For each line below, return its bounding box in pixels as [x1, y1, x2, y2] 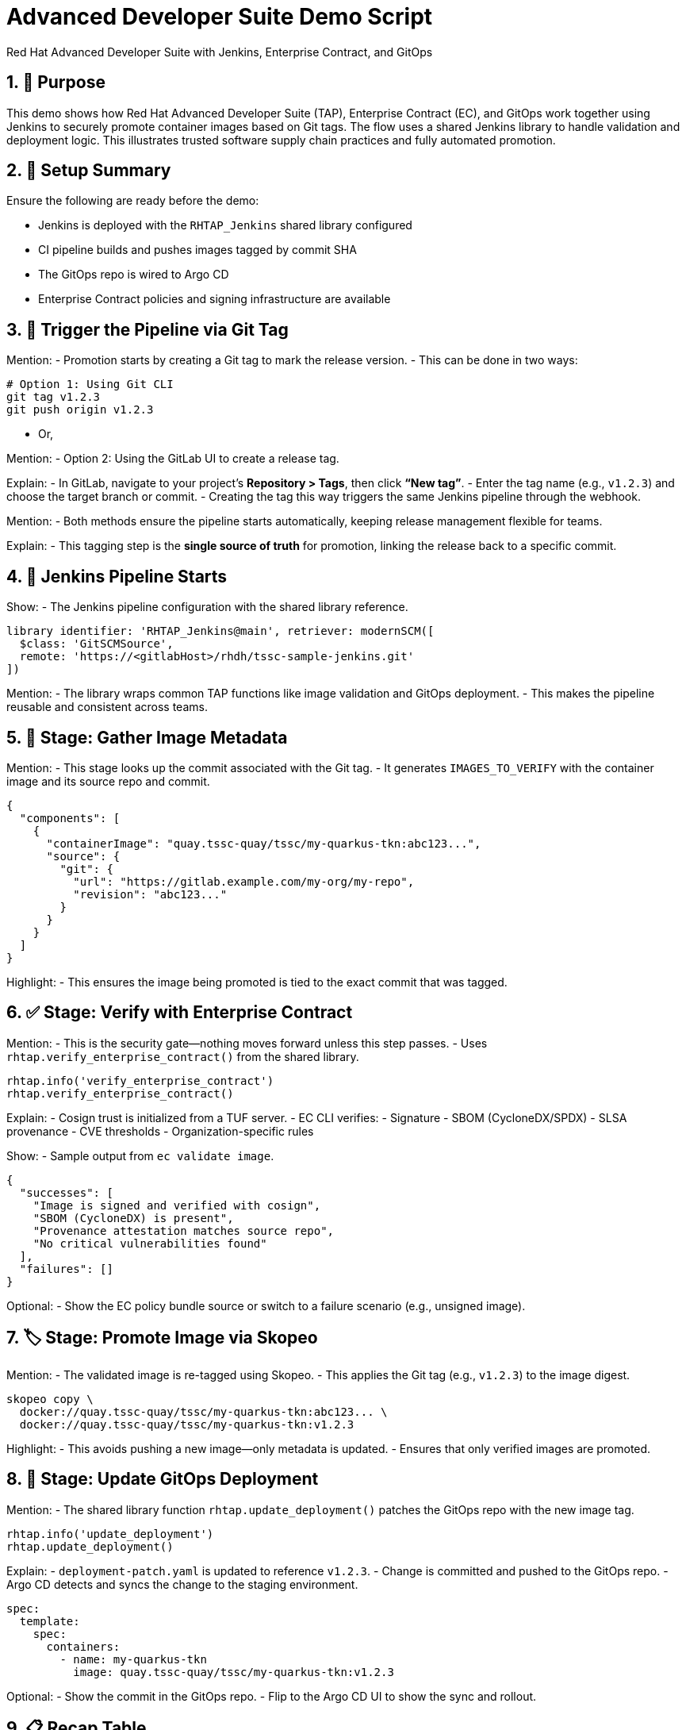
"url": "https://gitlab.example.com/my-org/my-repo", [73, 875, 415, 888]
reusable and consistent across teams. [6, 700, 208, 714]
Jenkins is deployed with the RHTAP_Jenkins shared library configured [38, 218, 412, 233]
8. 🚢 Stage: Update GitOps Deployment [6, 1469, 319, 1490]
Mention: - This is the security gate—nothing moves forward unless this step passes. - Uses [6, 1036, 488, 1050]
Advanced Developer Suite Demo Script [6, 3, 433, 30]
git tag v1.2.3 [6, 390, 101, 404]
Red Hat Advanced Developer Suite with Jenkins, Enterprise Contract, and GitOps [6, 44, 433, 59]
